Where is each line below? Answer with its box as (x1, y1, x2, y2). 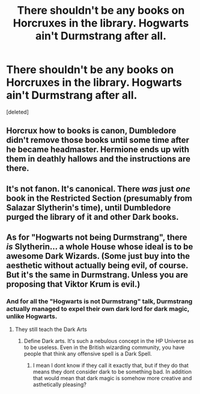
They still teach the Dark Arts (14, 326, 87, 333)
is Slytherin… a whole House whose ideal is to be (6, 241, 193, 252)
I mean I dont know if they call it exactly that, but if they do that (32, 362, 189, 369)
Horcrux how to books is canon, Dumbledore (6, 126, 177, 136)
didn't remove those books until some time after (6, 135, 190, 145)
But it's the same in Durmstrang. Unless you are (6, 270, 189, 280)
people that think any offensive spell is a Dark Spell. (23, 350, 152, 357)
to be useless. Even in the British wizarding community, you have (23, 344, 185, 351)
